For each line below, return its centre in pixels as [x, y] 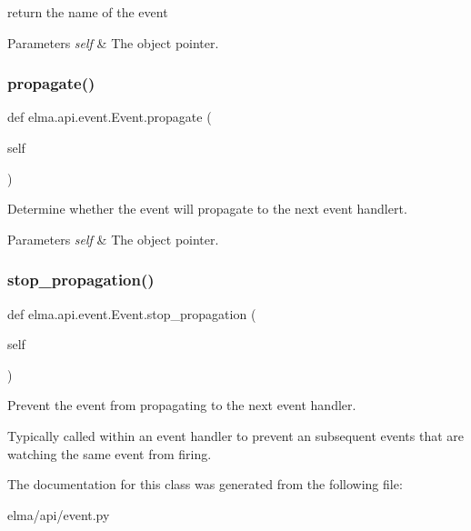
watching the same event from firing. [110, 453]
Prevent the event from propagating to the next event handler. [182, 405]
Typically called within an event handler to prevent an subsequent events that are [236, 435]
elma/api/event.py [59, 514]
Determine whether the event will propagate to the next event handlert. [207, 209]
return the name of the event [88, 12]
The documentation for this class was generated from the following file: [205, 484]
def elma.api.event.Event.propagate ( [110, 117]
